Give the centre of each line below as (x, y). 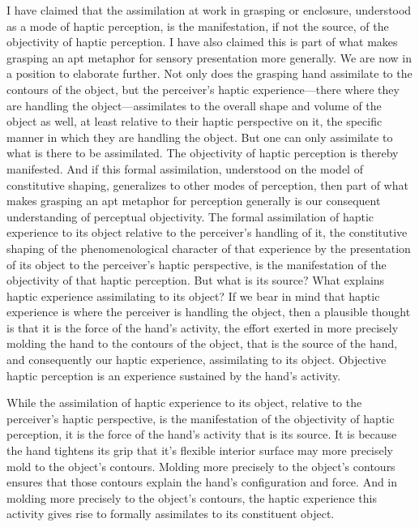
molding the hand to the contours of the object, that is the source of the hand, (202, 343)
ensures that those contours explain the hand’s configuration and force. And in (202, 482)
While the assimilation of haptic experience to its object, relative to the (184, 403)
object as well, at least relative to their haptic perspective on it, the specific (195, 121)
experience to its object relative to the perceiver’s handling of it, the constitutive (207, 232)
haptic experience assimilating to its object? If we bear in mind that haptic (193, 296)
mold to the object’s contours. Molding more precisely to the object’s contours (201, 466)
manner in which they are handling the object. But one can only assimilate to (200, 137)
